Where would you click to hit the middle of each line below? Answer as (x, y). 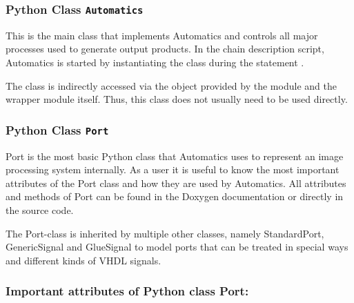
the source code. (40, 209)
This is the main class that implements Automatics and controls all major (162, 35)
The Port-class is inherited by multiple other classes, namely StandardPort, (165, 233)
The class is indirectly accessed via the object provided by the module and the (171, 85)
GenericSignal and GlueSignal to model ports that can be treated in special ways (177, 247)
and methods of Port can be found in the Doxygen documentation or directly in (175, 196)
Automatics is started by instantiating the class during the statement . (155, 62)
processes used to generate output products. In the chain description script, (165, 49)
